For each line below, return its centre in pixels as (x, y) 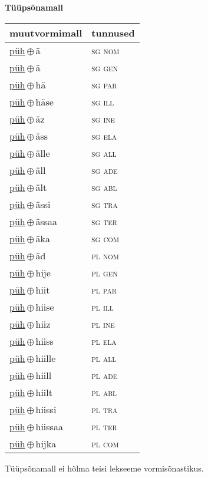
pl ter (104, 426)
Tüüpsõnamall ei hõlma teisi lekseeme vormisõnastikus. (104, 468)
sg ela (104, 136)
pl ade (105, 375)
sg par (104, 84)
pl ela (104, 341)
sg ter (104, 221)
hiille (46, 358)
